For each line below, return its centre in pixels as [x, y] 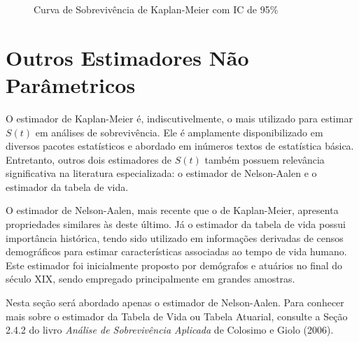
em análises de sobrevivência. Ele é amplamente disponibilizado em [179, 132]
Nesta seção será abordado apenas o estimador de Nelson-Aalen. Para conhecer [175, 302]
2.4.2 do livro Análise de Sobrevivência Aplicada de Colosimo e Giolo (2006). [170, 330]
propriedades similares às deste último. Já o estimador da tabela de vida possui [176, 224]
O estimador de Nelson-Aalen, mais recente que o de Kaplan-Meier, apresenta [172, 210]
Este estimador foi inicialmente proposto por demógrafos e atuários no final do [174, 265]
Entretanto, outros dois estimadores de [89, 159]
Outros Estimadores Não [127, 57]
